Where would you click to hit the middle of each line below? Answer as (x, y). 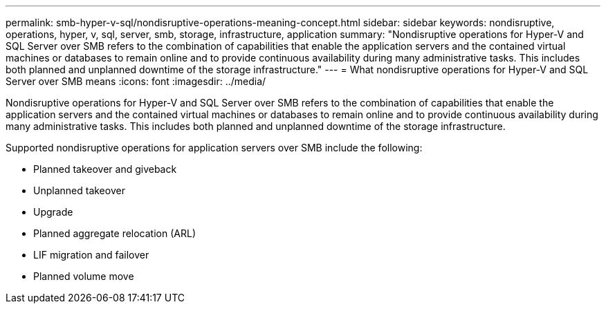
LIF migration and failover (91, 255)
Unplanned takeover (79, 190)
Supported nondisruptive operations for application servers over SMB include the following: (214, 148)
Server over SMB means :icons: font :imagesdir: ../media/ (136, 81)
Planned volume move (84, 276)
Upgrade (53, 212)
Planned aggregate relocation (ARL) (114, 233)
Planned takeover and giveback (105, 169)
